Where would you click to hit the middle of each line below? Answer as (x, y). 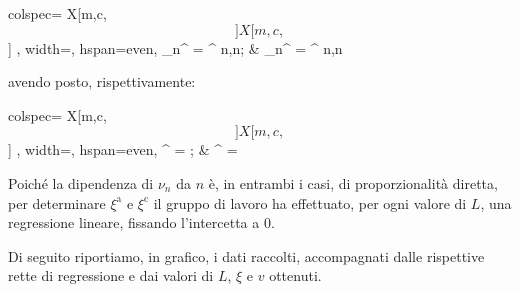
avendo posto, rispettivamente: (102, 81)
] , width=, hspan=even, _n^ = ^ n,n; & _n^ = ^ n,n (175, 47)
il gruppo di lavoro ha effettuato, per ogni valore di (310, 202)
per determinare (57, 202)
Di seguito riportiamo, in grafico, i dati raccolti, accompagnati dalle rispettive (246, 255)
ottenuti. (295, 275)
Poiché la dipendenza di (81, 182)
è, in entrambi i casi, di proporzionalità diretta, (353, 182)
